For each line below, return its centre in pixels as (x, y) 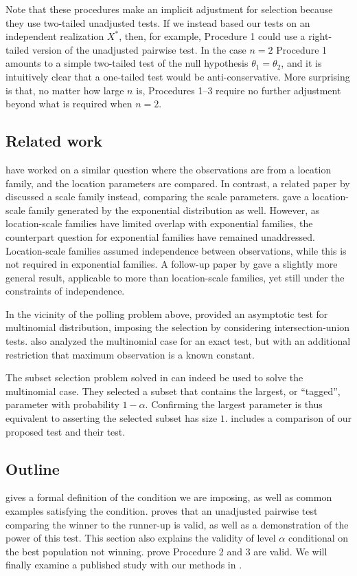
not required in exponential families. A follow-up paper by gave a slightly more (172, 264)
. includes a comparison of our (288, 418)
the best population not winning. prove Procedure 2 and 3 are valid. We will (166, 551)
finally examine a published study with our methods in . (124, 565)
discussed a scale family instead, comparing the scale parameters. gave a (157, 196)
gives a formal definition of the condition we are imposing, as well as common (169, 497)
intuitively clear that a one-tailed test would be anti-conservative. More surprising (178, 76)
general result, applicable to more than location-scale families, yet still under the (175, 277)
